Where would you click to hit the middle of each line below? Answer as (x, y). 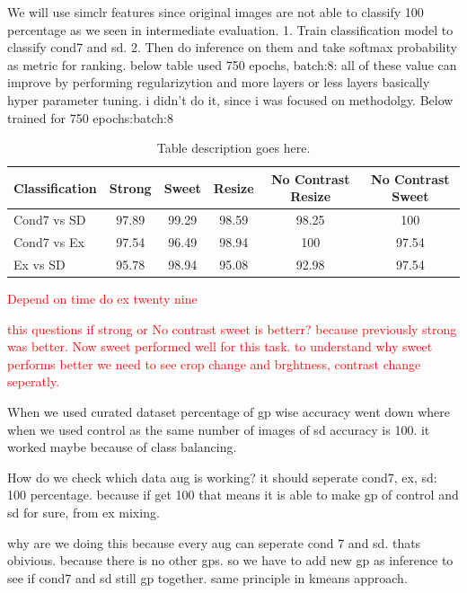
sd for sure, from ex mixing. (84, 512)
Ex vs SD (40, 264)
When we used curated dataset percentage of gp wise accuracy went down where (229, 411)
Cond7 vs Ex (49, 242)
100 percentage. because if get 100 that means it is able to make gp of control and (233, 495)
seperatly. (34, 381)
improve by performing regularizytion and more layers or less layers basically (219, 82)
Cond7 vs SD (50, 220)
